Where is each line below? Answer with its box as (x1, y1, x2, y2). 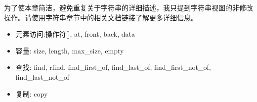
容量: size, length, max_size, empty (15, 45, 124, 55)
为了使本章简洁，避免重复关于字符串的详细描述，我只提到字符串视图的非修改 (4, 2, 253, 12)
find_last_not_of (15, 71, 70, 82)
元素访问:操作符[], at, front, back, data (15, 29, 135, 39)
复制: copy (15, 88, 48, 99)
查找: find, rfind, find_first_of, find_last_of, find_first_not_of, (15, 62, 211, 72)
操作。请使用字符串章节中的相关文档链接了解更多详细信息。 (4, 12, 198, 22)
